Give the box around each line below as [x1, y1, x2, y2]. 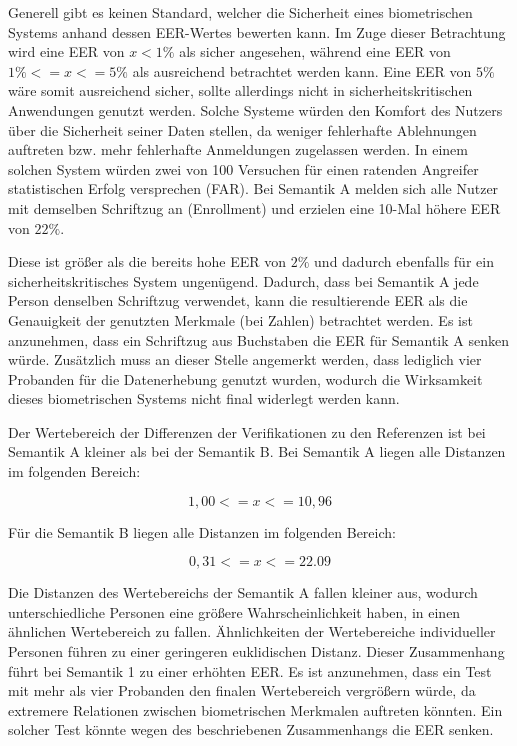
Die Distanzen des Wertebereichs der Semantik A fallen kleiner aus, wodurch [8, 582, 478, 603]
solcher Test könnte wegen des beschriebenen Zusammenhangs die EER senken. [8, 719, 494, 740]
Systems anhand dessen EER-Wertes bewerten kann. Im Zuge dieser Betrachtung [8, 21, 506, 42]
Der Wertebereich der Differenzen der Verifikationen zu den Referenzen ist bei [8, 421, 486, 442]
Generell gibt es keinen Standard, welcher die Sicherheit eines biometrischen [8, 2, 473, 22]
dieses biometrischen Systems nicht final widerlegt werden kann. [8, 388, 400, 409]
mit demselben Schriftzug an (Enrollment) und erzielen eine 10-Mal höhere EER [8, 197, 501, 218]
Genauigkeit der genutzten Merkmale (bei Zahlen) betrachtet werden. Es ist [8, 309, 473, 330]
